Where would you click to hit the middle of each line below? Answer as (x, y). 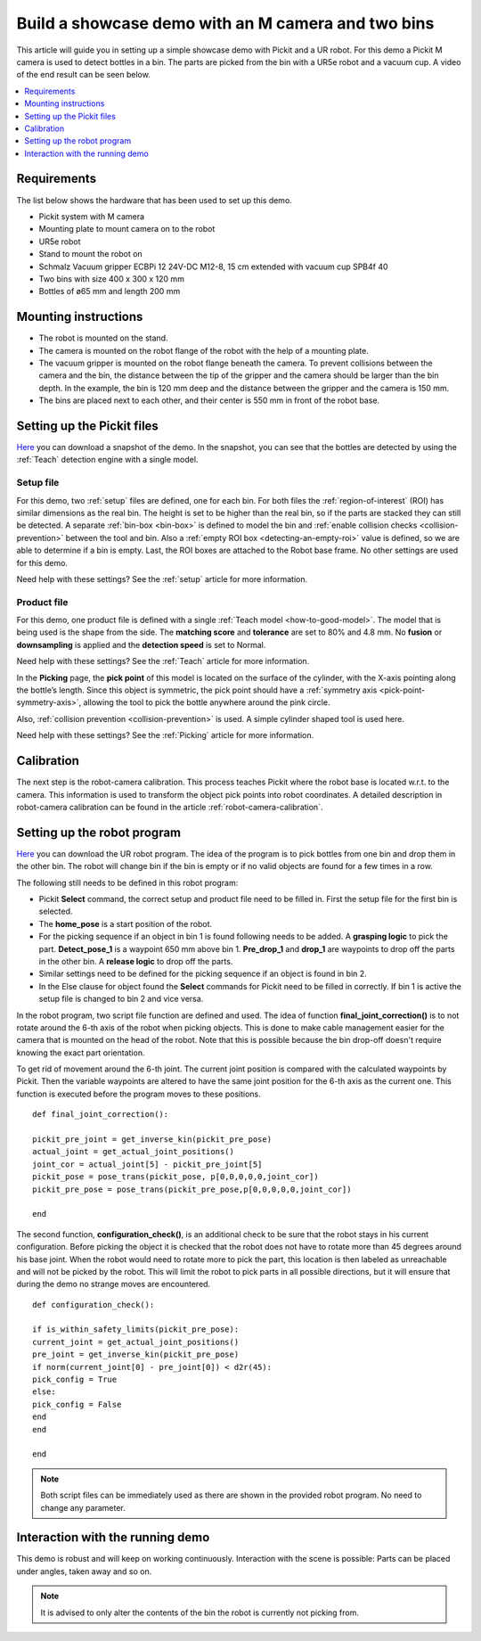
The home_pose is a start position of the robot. (126, 923)
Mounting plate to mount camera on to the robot (127, 229)
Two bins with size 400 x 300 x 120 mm (111, 279)
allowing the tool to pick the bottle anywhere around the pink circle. (207, 702)
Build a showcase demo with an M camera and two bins (225, 23)
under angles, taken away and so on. (84, 1571)
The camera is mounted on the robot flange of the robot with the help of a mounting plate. (204, 350)
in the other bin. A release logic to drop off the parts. (136, 961)
